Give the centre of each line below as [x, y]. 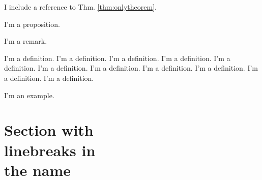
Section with [49, 130]
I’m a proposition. [32, 24]
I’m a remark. [26, 41]
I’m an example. [29, 95]
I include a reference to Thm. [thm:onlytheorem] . [80, 7]
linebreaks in [50, 150]
